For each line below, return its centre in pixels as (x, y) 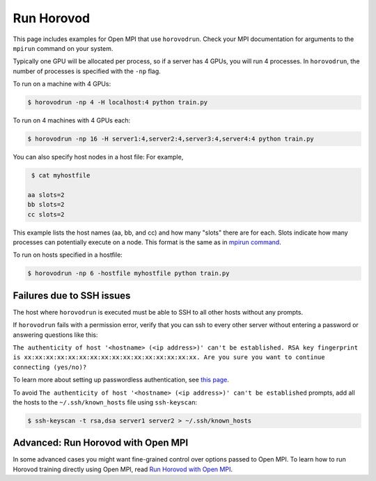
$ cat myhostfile (61, 175)
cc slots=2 (46, 214)
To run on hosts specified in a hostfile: (68, 255)
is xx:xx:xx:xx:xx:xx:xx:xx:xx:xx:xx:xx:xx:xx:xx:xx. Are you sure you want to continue (169, 357)
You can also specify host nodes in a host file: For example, (98, 157)
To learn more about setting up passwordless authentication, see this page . (121, 380)
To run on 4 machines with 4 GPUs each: (72, 120)
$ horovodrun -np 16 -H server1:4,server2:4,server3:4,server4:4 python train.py (171, 139)
